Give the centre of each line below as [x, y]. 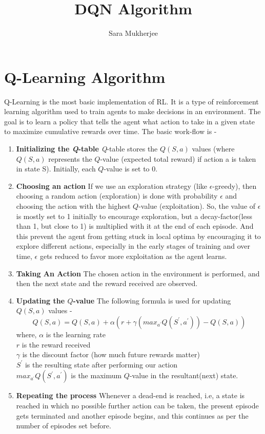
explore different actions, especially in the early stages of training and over [133, 246]
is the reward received [56, 344]
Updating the [40, 300]
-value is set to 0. [131, 169]
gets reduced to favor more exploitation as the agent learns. [133, 256]
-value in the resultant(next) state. [184, 375]
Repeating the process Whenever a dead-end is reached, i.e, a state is [130, 395]
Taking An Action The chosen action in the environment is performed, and [138, 273]
